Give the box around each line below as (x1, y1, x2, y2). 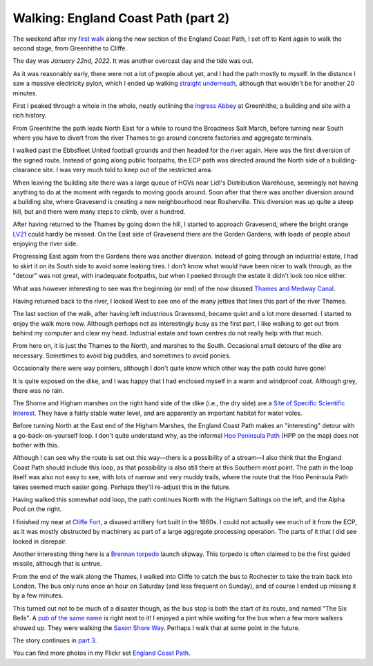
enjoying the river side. (12, 239, 79, 248)
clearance (12, 166, 41, 174)
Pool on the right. (12, 505, 62, 513)
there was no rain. (12, 387, 65, 395)
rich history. (12, 111, 47, 120)
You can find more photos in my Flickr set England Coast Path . (12, 649, 191, 657)
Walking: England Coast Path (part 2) (12, 10, 230, 26)
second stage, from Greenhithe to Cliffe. (12, 44, 128, 52)
